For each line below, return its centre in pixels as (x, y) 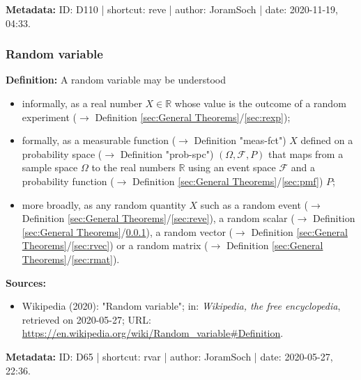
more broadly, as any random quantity (104, 204)
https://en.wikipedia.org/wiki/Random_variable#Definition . (153, 333)
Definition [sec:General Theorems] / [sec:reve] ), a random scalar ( (158, 218)
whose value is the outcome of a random (260, 103)
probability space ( (62, 153)
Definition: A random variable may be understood (116, 80)
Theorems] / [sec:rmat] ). (71, 259)
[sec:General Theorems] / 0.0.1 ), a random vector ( (127, 231)
